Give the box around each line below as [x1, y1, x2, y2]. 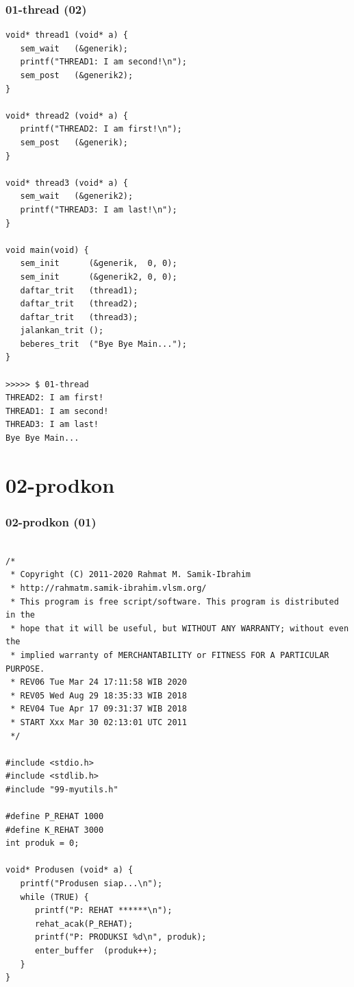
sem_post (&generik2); [20, 71, 134, 80]
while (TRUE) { [20, 892, 89, 902]
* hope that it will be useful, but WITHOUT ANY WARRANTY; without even [10, 623, 349, 633]
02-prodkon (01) [5, 513, 97, 530]
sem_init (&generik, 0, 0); [20, 258, 177, 269]
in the [5, 610, 35, 620]
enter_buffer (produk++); [34, 946, 157, 956]
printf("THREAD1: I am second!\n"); [20, 57, 187, 67]
